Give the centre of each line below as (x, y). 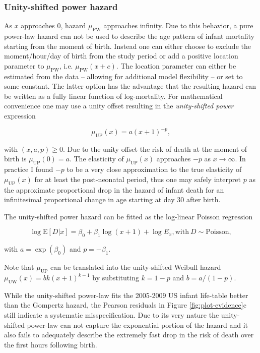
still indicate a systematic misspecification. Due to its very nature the (112, 315)
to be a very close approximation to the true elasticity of (154, 169)
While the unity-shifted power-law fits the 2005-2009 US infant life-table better (126, 295)
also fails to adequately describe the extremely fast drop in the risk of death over (129, 335)
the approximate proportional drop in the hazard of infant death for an (114, 189)
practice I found (29, 169)
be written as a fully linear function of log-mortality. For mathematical (113, 96)
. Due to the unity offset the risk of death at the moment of (155, 149)
